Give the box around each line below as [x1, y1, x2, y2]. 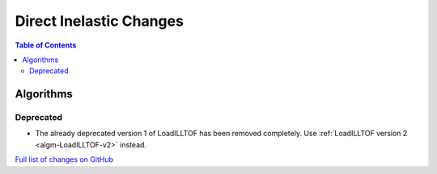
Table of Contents [15, 40, 77, 50]
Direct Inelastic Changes [15, 12, 184, 30]
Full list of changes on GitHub [15, 155, 113, 164]
